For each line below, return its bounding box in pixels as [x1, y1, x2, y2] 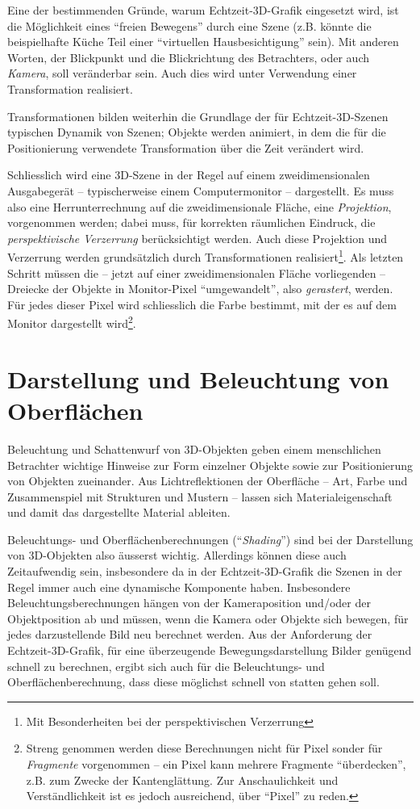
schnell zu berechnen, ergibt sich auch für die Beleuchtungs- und [7, 657, 325, 674]
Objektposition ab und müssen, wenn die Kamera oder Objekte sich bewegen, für [7, 610, 409, 627]
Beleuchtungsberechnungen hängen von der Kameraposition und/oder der [7, 594, 371, 611]
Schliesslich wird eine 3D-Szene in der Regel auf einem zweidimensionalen [7, 166, 370, 183]
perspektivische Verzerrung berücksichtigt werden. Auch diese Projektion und [7, 229, 388, 246]
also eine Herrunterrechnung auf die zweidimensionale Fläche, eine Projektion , [7, 198, 392, 215]
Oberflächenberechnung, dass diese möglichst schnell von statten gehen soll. [7, 673, 380, 690]
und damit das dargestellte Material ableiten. [7, 504, 231, 521]
